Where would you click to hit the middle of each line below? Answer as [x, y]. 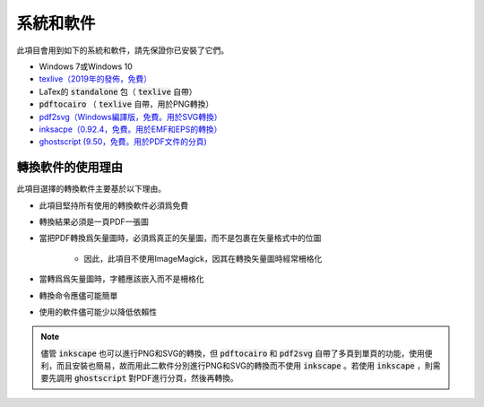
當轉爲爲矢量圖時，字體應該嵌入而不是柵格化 [121, 279]
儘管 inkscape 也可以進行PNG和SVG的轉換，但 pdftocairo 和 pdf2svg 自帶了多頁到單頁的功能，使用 [233, 353]
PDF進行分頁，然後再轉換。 [187, 378]
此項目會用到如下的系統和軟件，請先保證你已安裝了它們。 [122, 50]
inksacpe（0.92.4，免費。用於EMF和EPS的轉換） [130, 129]
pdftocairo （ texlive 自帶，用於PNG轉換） [126, 104]
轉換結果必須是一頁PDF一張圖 [94, 221]
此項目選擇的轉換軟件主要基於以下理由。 [91, 189]
